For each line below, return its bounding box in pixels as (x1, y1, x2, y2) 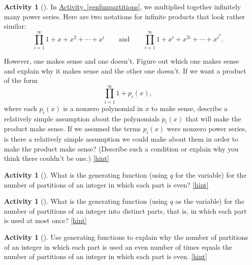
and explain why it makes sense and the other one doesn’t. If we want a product (4, 65, 246, 76)
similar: (4, 21, 27, 31)
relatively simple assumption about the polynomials (4, 113, 160, 123)
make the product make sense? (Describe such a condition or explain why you (4, 143, 239, 153)
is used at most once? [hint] (4, 215, 87, 226)
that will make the (186, 113, 241, 123)
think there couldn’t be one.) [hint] (4, 153, 109, 163)
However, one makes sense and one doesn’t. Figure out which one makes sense (4, 55, 239, 66)
